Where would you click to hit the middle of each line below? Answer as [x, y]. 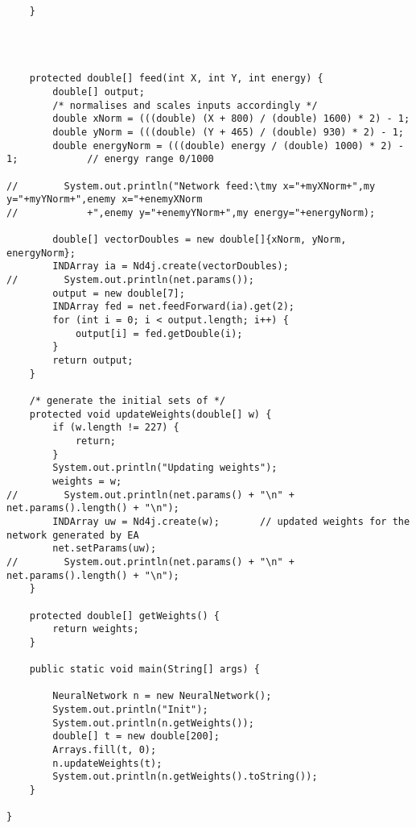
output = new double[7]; [119, 293]
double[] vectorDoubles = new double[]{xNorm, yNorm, [200, 240]
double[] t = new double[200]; [136, 736]
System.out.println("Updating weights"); [165, 468]
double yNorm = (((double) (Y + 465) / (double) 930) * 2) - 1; [228, 132]
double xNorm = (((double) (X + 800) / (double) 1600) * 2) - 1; [231, 119]
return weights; [96, 629]
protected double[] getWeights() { [124, 616]
